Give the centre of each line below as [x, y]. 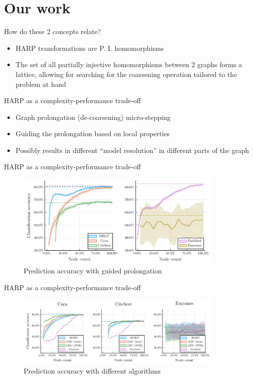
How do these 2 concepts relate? [53, 31]
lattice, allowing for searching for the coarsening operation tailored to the [126, 74]
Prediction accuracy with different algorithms [92, 371]
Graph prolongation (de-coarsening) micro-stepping [93, 117]
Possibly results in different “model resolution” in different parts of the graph [132, 150]
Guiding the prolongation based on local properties [93, 133]
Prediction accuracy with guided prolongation [93, 271]
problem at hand [41, 84]
